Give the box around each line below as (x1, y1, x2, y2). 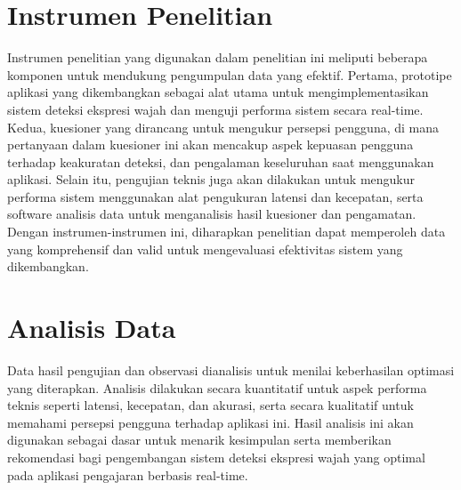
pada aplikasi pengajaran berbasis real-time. (7, 465, 248, 484)
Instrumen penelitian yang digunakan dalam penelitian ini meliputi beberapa (7, 48, 428, 67)
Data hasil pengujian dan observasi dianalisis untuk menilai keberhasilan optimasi (7, 360, 455, 379)
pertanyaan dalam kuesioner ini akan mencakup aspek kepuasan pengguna (7, 135, 414, 154)
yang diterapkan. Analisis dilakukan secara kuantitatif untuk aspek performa (7, 378, 427, 397)
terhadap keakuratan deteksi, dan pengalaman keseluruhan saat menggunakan (7, 152, 434, 171)
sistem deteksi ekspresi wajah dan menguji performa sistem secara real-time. (7, 100, 424, 118)
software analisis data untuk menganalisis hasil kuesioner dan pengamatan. (7, 205, 417, 223)
